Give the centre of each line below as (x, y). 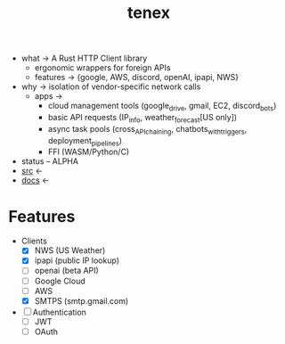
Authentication (59, 312)
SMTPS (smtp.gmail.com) (81, 300)
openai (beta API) (66, 271)
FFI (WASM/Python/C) (89, 152)
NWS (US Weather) (70, 250)
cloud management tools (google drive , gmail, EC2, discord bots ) (162, 107)
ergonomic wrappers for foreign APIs (102, 68)
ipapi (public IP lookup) (77, 260)
